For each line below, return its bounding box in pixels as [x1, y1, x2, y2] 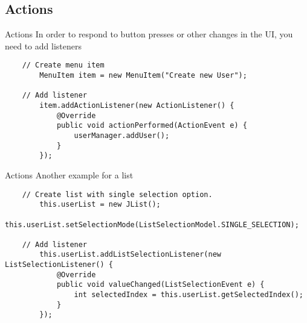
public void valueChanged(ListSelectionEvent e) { [56, 280, 265, 289]
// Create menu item [22, 61, 105, 70]
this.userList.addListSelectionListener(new [39, 250, 221, 259]
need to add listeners [5, 39, 82, 52]
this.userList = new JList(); [39, 200, 161, 209]
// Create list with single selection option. [22, 190, 213, 199]
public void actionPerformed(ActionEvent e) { [56, 121, 247, 130]
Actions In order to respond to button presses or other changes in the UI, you [5, 28, 293, 40]
